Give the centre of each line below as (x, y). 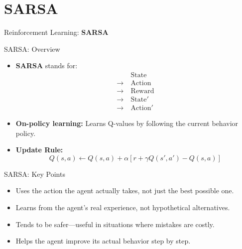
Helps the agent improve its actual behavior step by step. (103, 241)
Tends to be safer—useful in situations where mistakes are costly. (115, 224)
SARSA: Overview (32, 49)
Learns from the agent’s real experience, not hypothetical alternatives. (123, 207)
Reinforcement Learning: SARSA (56, 32)
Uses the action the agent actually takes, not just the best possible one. (125, 190)
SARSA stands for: (47, 65)
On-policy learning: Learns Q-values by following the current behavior (127, 123)
